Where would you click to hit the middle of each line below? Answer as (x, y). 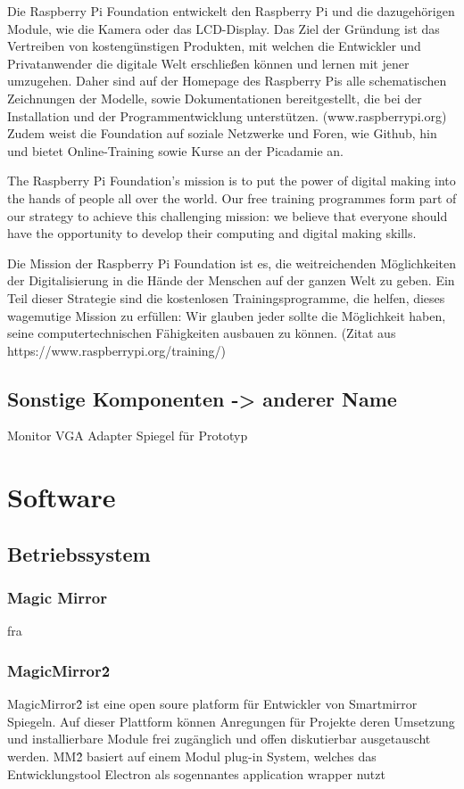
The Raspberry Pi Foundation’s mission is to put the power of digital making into (232, 181)
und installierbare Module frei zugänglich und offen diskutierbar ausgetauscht (219, 739)
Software (62, 497)
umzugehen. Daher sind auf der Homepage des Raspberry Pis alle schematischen (227, 81)
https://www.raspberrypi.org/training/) (117, 350)
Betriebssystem (79, 553)
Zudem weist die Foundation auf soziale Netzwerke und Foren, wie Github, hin (222, 133)
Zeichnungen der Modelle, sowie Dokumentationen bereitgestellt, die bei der (215, 98)
